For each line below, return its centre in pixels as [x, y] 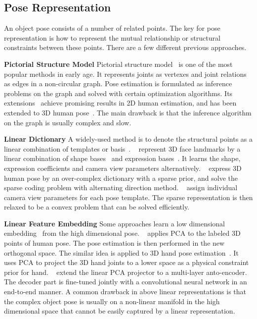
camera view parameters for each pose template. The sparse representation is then [128, 197]
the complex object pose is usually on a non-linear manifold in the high [112, 301]
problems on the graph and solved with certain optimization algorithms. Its [118, 93]
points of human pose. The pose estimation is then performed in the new [114, 243]
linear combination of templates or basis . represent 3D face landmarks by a [122, 148]
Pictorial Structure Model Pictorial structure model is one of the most [118, 64]
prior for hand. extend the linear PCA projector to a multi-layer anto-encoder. [126, 272]
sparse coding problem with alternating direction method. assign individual [121, 187]
